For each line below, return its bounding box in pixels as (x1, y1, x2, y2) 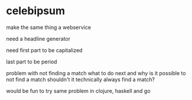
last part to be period (6, 58, 57, 65)
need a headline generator (6, 35, 71, 42)
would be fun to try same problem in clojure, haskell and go (6, 87, 151, 94)
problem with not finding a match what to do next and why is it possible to (6, 69, 186, 76)
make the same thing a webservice (6, 24, 92, 31)
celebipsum (6, 4, 65, 18)
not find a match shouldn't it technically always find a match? (6, 76, 155, 83)
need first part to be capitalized (6, 46, 83, 54)
